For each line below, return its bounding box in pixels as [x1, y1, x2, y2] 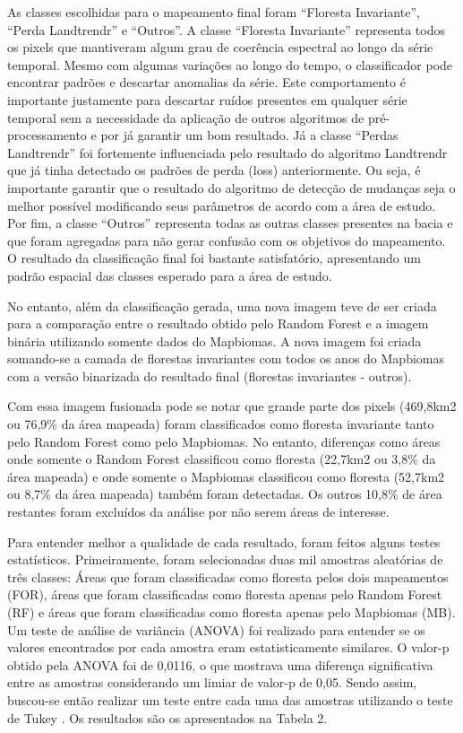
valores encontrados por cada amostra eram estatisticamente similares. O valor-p [7, 638, 450, 657]
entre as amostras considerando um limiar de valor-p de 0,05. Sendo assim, [7, 673, 417, 692]
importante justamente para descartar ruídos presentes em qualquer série [7, 90, 407, 109]
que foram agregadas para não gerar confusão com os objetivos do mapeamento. [7, 231, 446, 249]
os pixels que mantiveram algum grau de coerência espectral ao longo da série [7, 38, 433, 57]
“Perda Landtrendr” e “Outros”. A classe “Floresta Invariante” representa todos [7, 20, 445, 39]
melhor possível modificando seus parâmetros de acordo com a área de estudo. [7, 196, 436, 214]
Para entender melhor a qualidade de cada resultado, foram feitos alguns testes [7, 532, 441, 551]
